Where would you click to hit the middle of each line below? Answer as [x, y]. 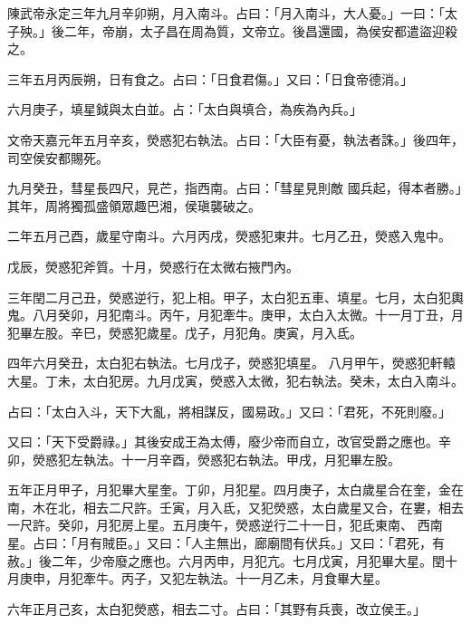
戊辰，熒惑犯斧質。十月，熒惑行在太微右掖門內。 [153, 266]
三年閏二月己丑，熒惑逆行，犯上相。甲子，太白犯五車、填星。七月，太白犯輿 [235, 297]
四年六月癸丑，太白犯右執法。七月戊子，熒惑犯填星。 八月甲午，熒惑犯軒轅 [231, 363]
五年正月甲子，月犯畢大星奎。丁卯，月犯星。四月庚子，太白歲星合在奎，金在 [235, 490]
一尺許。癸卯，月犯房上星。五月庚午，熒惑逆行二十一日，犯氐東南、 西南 [225, 525]
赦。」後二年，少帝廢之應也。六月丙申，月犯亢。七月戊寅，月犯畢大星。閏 [226, 560]
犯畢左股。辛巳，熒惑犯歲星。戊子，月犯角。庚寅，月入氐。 [185, 332]
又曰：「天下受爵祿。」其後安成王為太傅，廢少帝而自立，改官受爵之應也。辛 [229, 442]
